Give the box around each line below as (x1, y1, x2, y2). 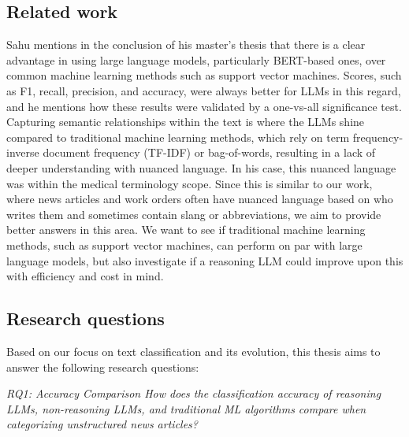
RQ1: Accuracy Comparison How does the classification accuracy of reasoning (6, 385, 381, 402)
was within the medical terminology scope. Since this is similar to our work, (6, 175, 373, 191)
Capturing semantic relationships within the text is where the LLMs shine (6, 113, 365, 130)
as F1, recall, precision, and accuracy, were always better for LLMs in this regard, (6, 82, 401, 98)
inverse (6, 144, 39, 161)
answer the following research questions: (6, 358, 199, 375)
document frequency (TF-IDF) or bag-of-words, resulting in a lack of (43, 144, 376, 161)
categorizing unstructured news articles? (6, 416, 198, 432)
